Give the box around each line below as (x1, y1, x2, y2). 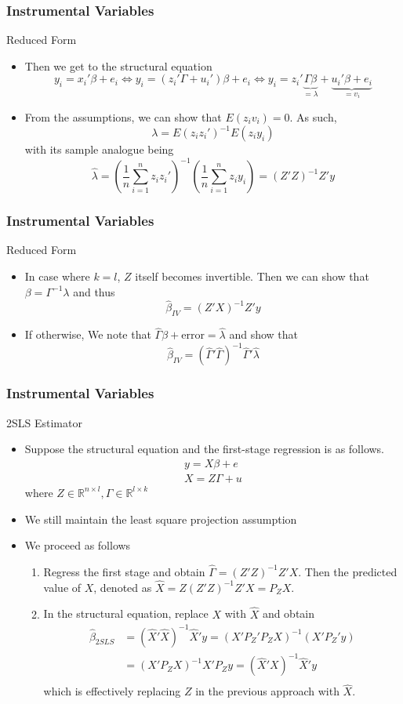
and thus (73, 283, 115, 299)
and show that (229, 326, 299, 343)
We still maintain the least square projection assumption (24, 510, 297, 527)
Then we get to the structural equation (24, 57, 212, 74)
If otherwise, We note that (24, 326, 151, 343)
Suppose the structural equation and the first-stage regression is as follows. (24, 441, 385, 457)
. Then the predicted (298, 563, 398, 579)
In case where (24, 267, 90, 284)
